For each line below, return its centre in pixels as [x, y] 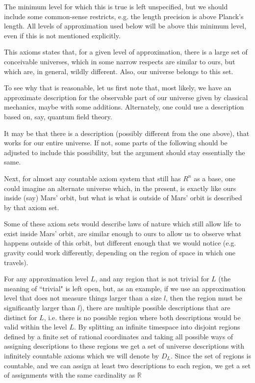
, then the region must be [204, 298]
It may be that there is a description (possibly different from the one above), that [127, 133]
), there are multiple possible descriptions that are [155, 308]
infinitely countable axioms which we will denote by [82, 356]
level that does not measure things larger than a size [83, 298]
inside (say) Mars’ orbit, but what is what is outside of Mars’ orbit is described [123, 198]
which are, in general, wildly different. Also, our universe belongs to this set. [119, 71]
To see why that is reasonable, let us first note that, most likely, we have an [118, 88]
